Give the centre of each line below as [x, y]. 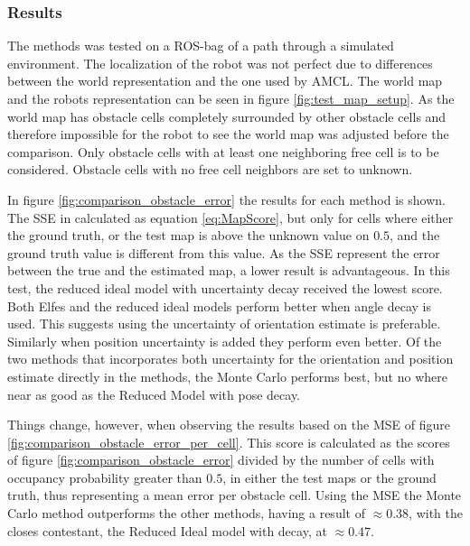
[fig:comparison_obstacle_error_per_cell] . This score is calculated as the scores [229, 442]
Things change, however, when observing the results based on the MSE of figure [229, 425]
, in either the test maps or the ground [329, 477]
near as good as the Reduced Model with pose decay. [154, 394]
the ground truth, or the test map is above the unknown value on [188, 235]
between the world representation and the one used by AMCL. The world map [225, 81]
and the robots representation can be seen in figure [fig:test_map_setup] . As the [231, 98]
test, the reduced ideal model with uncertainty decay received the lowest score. [225, 287]
